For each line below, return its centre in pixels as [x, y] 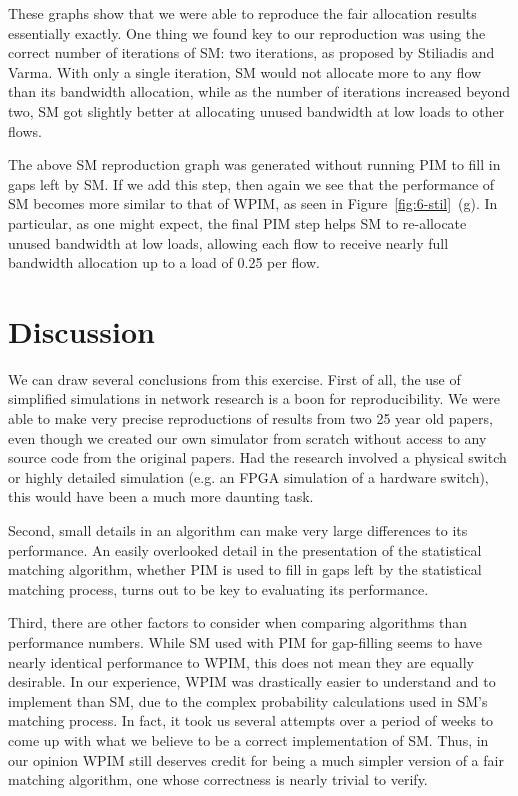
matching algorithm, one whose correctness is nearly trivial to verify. [218, 779]
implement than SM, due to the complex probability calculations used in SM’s [248, 700]
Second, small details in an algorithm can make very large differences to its [238, 530]
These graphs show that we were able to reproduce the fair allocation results [242, 13]
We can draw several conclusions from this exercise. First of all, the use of [234, 378]
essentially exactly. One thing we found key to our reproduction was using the [247, 32]
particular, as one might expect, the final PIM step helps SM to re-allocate [237, 222]
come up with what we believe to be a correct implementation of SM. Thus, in [248, 739]
